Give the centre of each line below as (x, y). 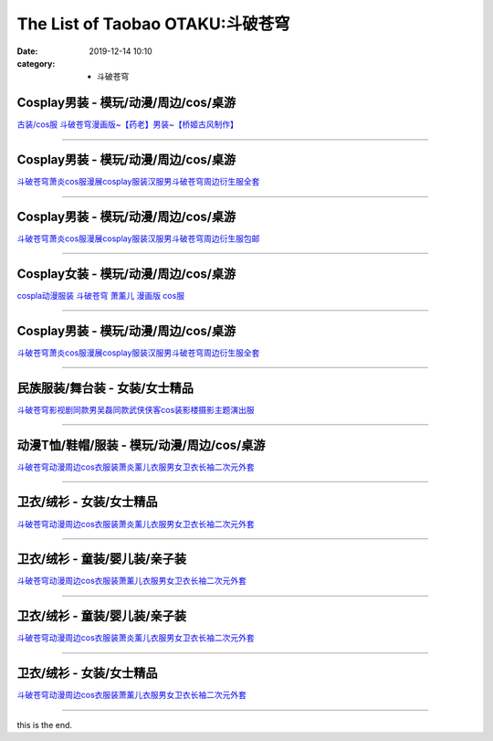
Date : (27, 51)
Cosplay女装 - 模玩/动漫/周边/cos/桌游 (126, 274)
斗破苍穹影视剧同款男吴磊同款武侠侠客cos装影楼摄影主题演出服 (136, 409)
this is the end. (45, 725)
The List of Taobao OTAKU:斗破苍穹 (154, 24)
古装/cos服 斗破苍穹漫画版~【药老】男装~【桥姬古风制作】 (128, 124)
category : (36, 63)
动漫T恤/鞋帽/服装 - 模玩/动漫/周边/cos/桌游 (141, 445)
